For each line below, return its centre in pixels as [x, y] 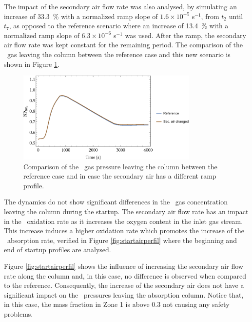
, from [210, 16]
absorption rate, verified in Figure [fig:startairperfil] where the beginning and [122, 240]
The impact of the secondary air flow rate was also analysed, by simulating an [121, 6]
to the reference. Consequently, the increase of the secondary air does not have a [124, 285]
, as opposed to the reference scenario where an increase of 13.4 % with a [119, 26]
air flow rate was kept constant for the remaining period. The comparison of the [124, 45]
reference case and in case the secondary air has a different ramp [120, 176]
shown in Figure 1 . [32, 64]
